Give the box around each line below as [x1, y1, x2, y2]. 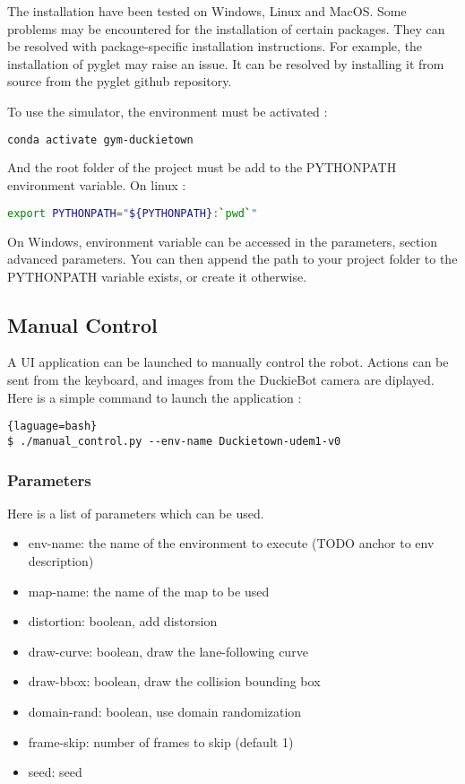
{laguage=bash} [7, 420, 98, 433]
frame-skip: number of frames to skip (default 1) [28, 732, 294, 751]
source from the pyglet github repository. [7, 72, 232, 91]
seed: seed [28, 762, 82, 781]
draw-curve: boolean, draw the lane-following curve [28, 641, 308, 660]
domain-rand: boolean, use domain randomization [28, 701, 302, 720]
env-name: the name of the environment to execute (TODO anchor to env [28, 534, 435, 553]
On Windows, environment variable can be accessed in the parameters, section [7, 231, 438, 250]
